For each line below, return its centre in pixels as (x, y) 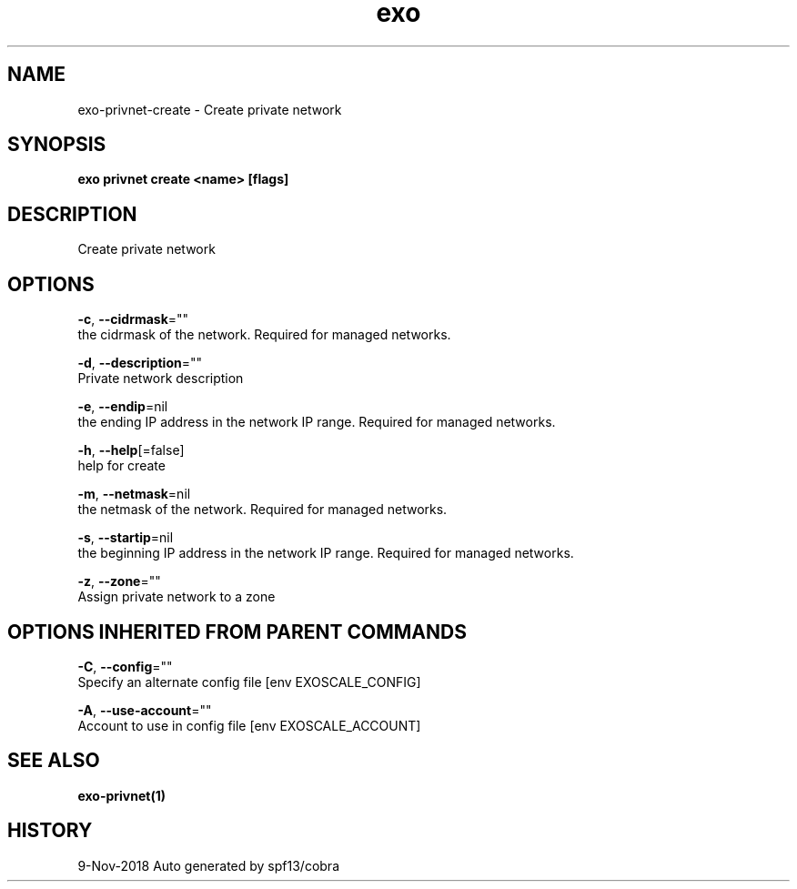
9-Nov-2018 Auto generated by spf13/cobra (208, 865)
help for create (121, 466)
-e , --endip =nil (123, 407)
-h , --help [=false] (131, 450)
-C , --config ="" (125, 666)
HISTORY (50, 831)
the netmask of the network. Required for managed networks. (262, 510)
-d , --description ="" (140, 363)
